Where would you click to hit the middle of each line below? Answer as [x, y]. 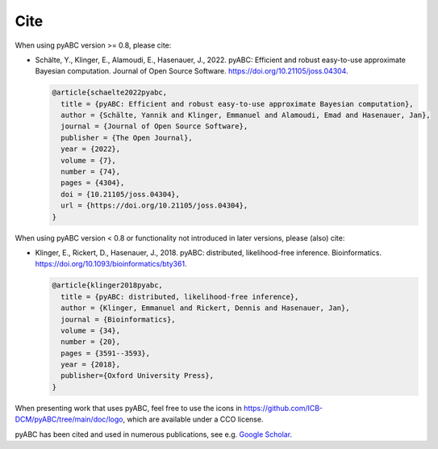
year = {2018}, [91, 365]
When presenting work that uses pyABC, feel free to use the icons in [128, 408]
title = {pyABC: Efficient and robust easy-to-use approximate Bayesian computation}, [238, 104]
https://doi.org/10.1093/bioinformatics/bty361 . [111, 264]
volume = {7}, [89, 160]
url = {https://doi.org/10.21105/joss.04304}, [154, 206]
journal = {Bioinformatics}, [119, 319]
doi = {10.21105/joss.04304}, [121, 194]
